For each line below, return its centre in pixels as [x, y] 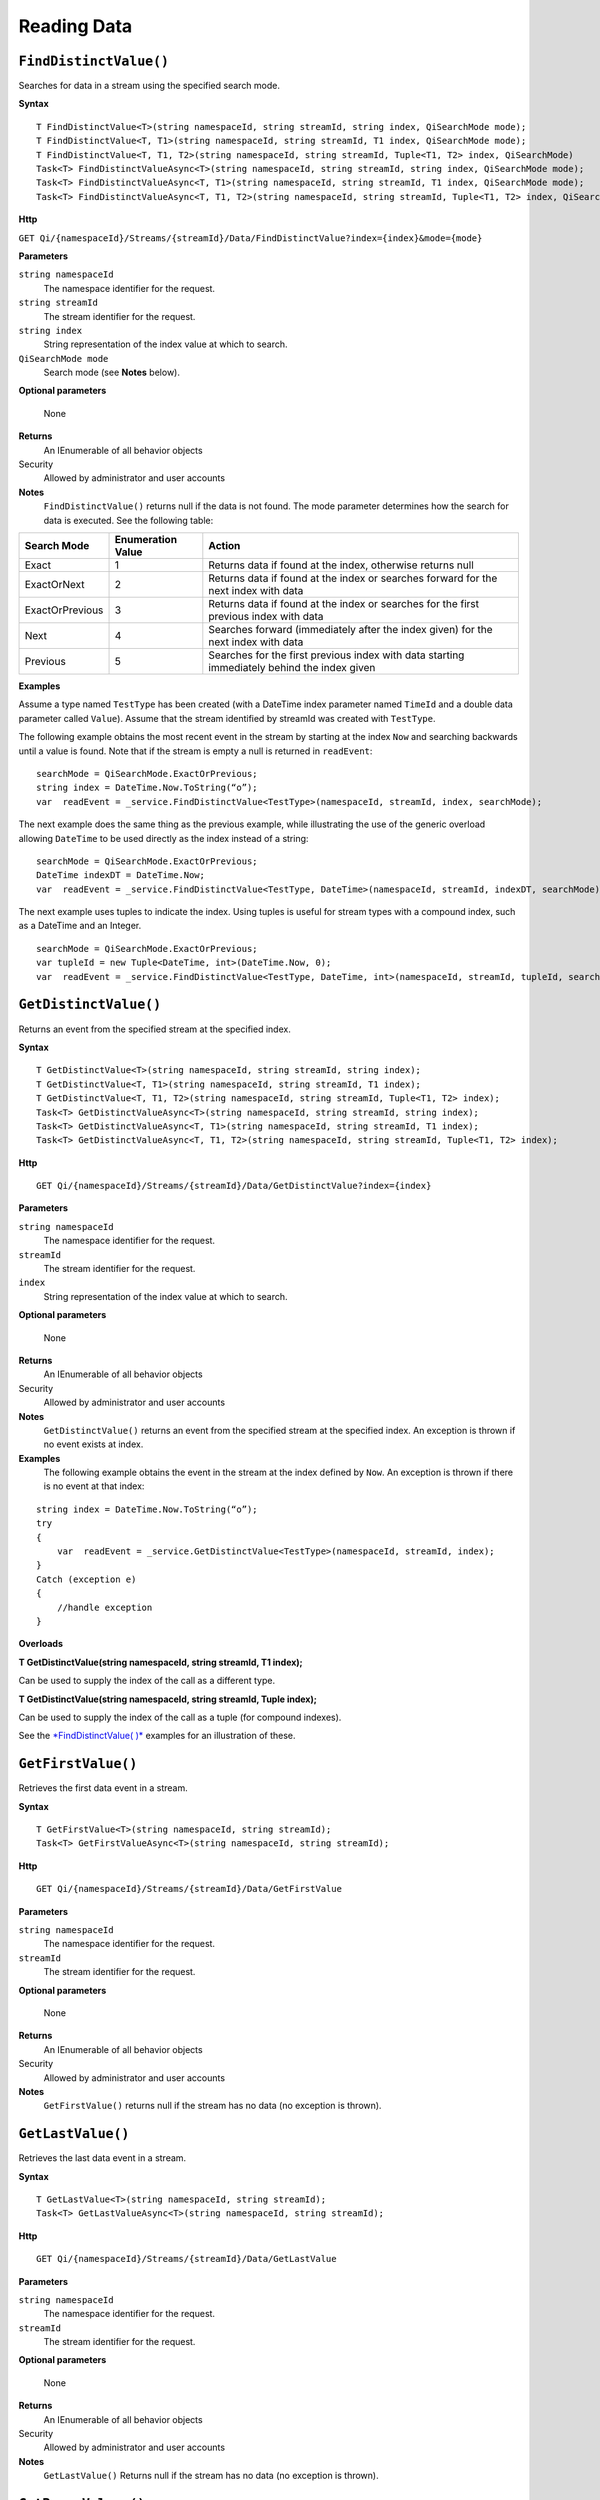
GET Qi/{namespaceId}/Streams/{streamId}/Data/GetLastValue [186, 2259]
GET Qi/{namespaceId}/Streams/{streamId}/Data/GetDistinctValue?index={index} [234, 1186]
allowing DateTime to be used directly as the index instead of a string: [163, 838]
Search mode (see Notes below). [111, 372]
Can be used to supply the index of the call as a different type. [146, 1681]
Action [224, 545]
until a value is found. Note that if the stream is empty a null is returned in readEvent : [195, 751]
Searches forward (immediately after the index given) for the [351, 629]
